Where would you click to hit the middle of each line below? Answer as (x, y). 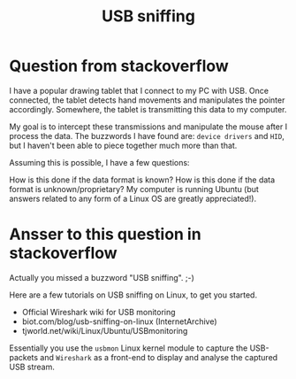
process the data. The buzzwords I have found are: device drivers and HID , (147, 135)
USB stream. (32, 367)
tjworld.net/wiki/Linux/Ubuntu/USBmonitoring (105, 330)
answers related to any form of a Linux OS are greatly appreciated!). (133, 198)
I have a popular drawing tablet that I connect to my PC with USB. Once (139, 90)
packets (23, 357)
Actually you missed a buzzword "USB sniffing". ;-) (102, 277)
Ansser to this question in (105, 234)
